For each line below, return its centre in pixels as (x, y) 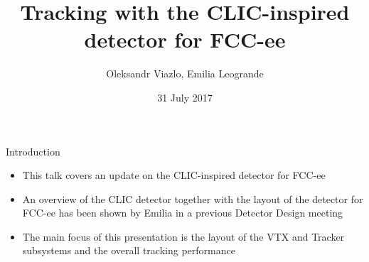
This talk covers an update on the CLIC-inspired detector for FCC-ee (174, 175)
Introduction (33, 151)
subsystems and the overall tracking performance (129, 250)
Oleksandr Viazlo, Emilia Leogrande (185, 73)
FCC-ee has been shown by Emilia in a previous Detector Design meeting (183, 213)
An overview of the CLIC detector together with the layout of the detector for (193, 198)
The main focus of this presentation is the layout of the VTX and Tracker (183, 236)
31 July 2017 (185, 97)
